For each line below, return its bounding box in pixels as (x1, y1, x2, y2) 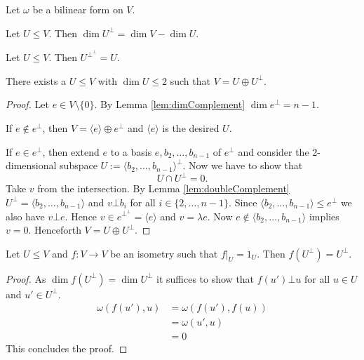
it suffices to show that (156, 271, 255, 286)
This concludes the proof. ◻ (6, 341, 128, 356)
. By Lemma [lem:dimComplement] (94, 97, 245, 112)
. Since (229, 194, 257, 209)
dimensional (6, 158, 57, 173)
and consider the (238, 144, 309, 159)
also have (6, 208, 45, 223)
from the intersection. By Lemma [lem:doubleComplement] (37, 181, 290, 196)
